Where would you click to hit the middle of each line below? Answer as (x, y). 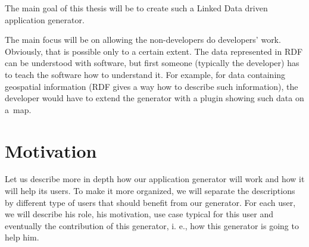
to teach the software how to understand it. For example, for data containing (145, 74)
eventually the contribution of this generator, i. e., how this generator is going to (152, 225)
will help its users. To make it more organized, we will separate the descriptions (150, 191)
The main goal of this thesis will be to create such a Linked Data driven (136, 8)
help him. (22, 237)
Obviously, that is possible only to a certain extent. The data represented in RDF (154, 51)
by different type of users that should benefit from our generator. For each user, (150, 202)
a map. (18, 109)
